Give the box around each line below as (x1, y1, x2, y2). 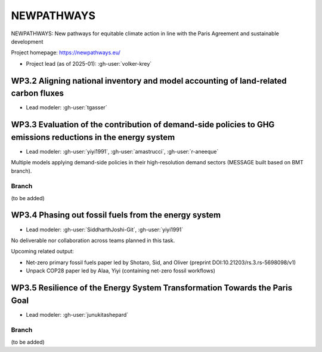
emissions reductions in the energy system (11, 132, 175, 142)
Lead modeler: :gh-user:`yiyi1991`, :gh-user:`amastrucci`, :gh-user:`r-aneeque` (26, 148, 219, 155)
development (11, 38, 44, 45)
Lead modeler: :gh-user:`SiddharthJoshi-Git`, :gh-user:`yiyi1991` (26, 226, 184, 233)
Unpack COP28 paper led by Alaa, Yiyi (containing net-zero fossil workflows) (26, 267, 216, 274)
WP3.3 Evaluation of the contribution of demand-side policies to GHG (11, 120, 275, 130)
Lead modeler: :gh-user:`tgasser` (26, 104, 107, 111)
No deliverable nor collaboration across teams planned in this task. (11, 237, 175, 244)
